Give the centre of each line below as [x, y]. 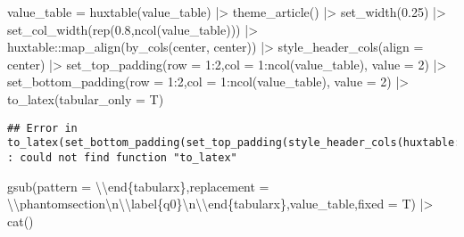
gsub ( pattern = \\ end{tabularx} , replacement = [138, 186]
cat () [21, 221]
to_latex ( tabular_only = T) [86, 98]
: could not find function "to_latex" [122, 157]
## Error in [42, 128]
